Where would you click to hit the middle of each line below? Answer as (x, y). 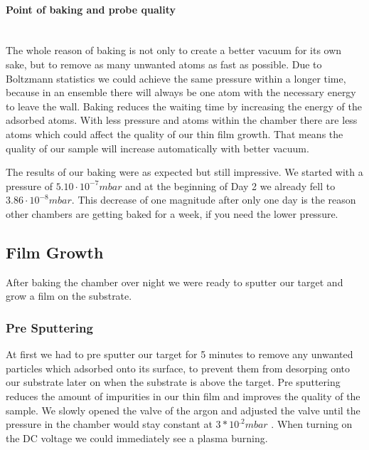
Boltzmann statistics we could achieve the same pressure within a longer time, (176, 78)
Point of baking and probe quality (91, 9)
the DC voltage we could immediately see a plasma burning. (137, 438)
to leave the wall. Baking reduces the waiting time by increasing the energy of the (184, 106)
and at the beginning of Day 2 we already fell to (230, 185)
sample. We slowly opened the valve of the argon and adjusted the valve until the (183, 410)
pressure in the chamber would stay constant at (109, 424)
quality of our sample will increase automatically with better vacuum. (157, 148)
